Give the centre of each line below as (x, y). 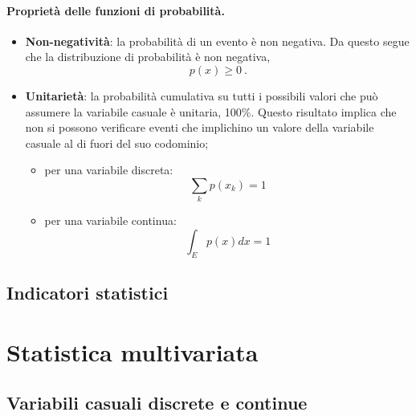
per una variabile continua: (110, 220)
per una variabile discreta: (109, 170)
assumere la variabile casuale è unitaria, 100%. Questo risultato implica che (211, 111)
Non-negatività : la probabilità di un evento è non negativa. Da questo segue (217, 41)
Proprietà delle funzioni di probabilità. (116, 10)
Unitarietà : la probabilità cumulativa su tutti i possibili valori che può (202, 95)
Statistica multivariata (133, 351)
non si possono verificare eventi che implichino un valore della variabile (200, 127)
